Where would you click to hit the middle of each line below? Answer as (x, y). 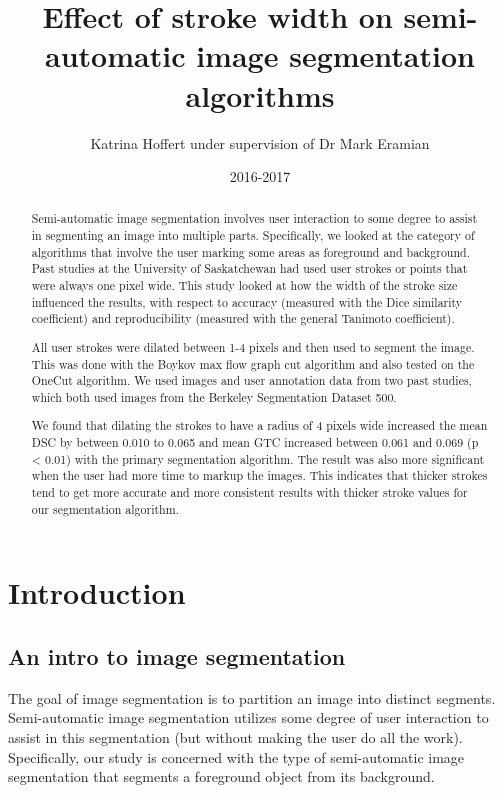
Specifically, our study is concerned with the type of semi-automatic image (236, 756)
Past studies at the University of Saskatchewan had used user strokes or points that (249, 268)
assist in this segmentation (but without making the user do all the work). (235, 737)
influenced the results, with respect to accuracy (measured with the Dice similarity (247, 301)
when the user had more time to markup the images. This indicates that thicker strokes (259, 475)
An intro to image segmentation (177, 656)
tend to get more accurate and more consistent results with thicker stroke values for (249, 492)
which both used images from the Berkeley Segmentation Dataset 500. (214, 396)
